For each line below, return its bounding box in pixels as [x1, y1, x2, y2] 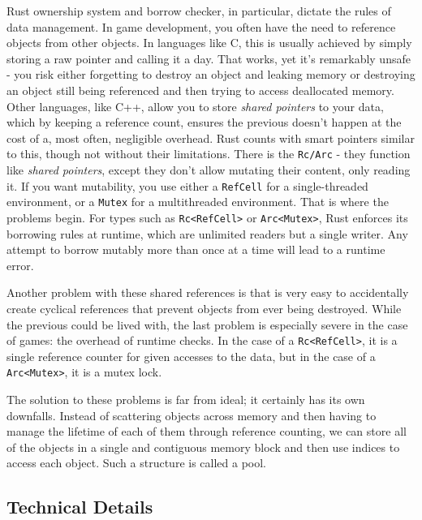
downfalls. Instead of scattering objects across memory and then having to [6, 406, 377, 423]
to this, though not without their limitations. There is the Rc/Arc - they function [6, 145, 411, 162]
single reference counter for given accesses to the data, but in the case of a [6, 347, 376, 364]
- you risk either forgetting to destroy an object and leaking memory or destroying [6, 66, 416, 83]
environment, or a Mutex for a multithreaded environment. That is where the [6, 193, 389, 210]
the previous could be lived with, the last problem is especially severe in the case [6, 316, 408, 333]
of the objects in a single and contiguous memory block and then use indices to [6, 438, 400, 455]
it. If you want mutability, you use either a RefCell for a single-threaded [6, 177, 368, 194]
